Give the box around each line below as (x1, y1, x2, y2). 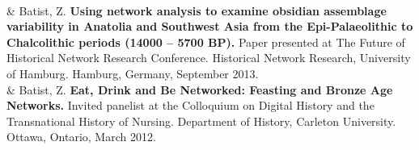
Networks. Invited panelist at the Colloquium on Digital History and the (6, 97, 375, 114)
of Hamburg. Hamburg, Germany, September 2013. (6, 65, 259, 81)
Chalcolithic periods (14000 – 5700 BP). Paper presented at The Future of (6, 33, 405, 50)
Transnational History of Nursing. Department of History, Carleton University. (6, 112, 396, 129)
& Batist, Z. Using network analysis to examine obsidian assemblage (6, 2, 387, 19)
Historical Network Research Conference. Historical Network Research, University (6, 49, 411, 66)
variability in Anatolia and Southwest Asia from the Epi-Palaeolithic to (6, 18, 413, 35)
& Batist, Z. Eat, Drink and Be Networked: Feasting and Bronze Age (6, 81, 393, 98)
